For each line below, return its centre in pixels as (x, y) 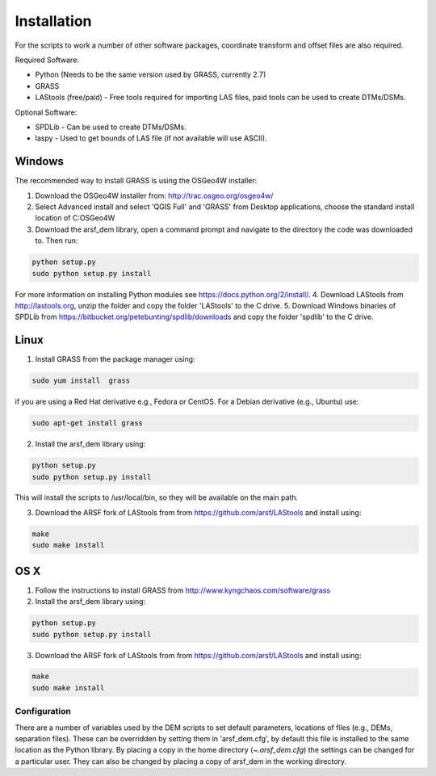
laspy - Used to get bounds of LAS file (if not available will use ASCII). (151, 138)
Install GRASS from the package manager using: (115, 359)
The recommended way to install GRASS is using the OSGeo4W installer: (136, 181)
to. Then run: (57, 241)
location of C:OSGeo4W (75, 218)
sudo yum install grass (81, 381)
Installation (53, 21)
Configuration (43, 711)
